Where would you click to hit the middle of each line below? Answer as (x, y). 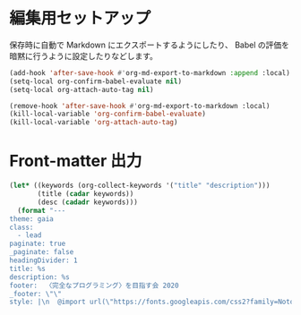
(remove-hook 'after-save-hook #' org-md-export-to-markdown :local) (140, 106)
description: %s (39, 277)
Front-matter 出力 (76, 161)
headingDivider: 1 (43, 260)
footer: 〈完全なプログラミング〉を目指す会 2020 (94, 285)
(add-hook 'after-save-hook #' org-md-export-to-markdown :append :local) (150, 72)
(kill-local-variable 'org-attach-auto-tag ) (94, 123)
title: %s (28, 268)
